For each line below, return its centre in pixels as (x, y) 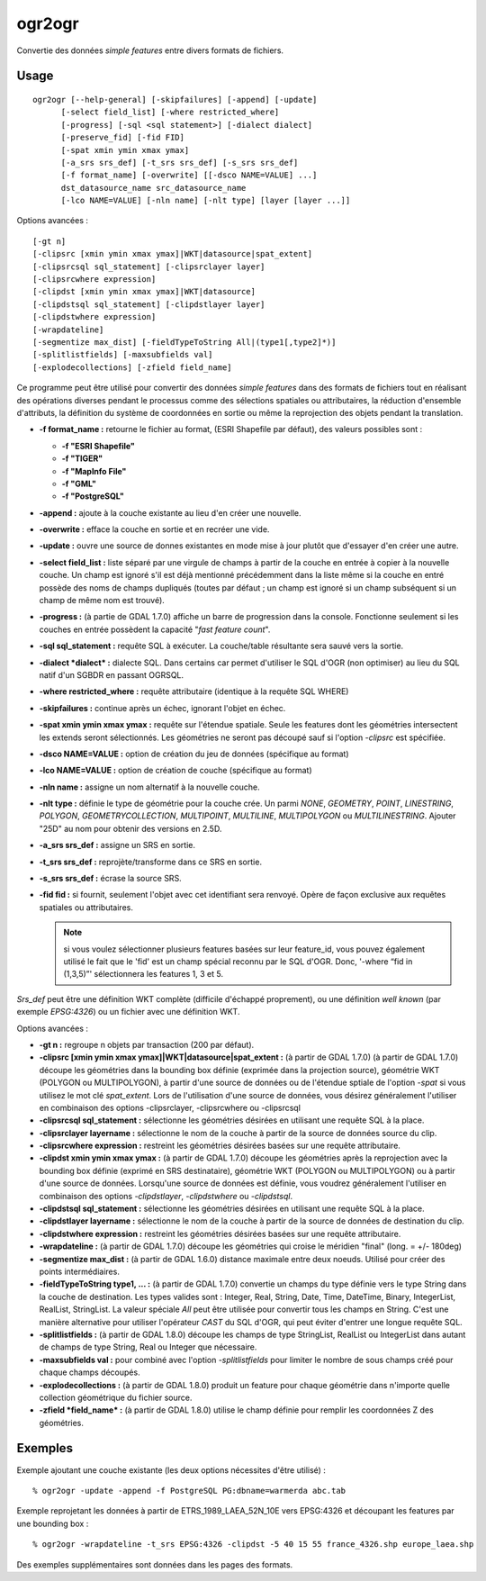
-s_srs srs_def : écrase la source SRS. (110, 879)
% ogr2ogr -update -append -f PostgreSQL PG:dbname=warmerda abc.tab (189, 1491)
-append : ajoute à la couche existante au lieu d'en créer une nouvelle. (170, 512)
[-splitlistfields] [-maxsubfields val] (123, 355)
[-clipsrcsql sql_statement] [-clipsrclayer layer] (149, 267)
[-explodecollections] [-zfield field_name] (133, 367)
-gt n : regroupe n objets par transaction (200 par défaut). (147, 1044)
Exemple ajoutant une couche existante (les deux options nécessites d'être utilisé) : (171, 1470)
